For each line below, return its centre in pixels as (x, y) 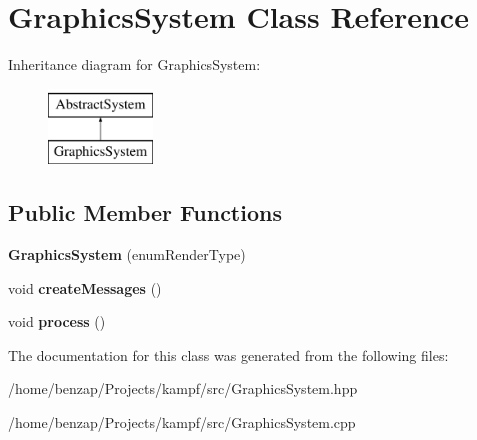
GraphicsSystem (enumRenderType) (127, 254)
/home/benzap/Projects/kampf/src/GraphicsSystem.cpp (182, 422)
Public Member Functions (145, 212)
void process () (57, 321)
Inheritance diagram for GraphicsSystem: (134, 64)
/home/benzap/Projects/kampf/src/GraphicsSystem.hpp (183, 388)
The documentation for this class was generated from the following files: (228, 354)
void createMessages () (85, 287)
